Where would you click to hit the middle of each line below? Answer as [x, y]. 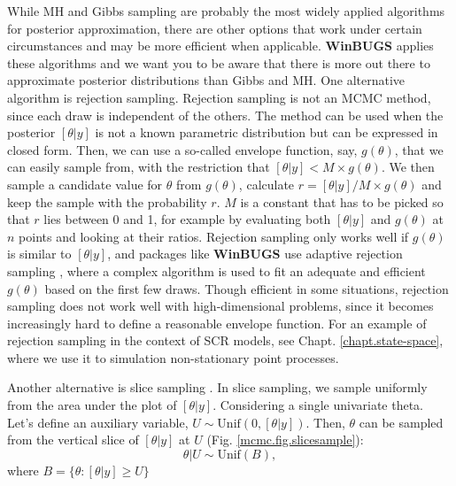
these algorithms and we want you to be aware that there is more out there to [219, 62]
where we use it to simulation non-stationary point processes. [173, 357]
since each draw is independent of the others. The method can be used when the [225, 115]
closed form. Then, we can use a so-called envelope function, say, [182, 149]
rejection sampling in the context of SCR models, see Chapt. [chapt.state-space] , [225, 340]
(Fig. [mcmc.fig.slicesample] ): [285, 440]
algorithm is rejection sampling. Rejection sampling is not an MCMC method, [219, 97]
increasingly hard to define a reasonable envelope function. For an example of [217, 323]
